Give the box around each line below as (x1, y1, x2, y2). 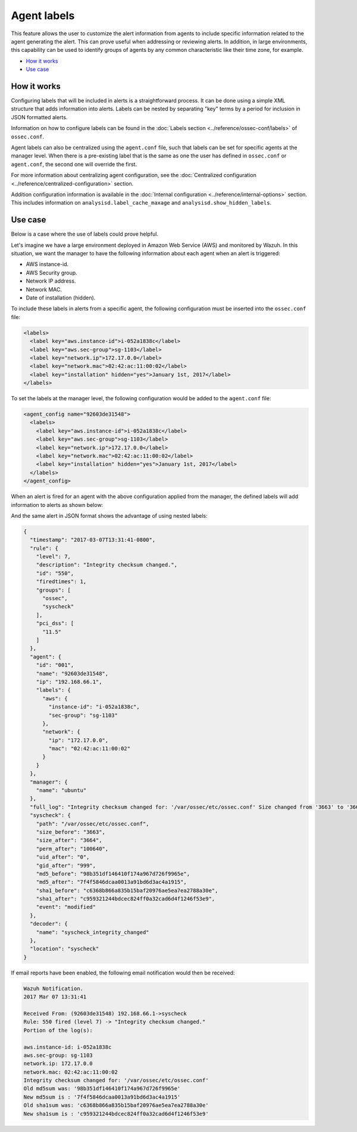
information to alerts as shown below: (11, 501, 104, 508)
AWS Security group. (26, 269, 77, 276)
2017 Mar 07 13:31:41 (23, 994, 87, 1000)
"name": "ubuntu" (36, 787, 87, 794)
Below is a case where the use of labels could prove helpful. (11, 230, 159, 238)
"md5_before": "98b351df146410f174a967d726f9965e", (36, 870, 190, 877)
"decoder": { (30, 920, 68, 927)
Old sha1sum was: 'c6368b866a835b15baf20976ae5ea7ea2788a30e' (23, 1102, 209, 1109)
